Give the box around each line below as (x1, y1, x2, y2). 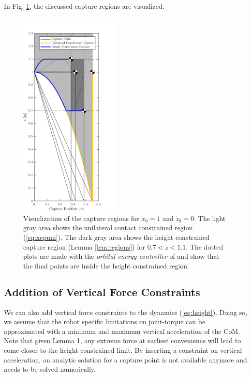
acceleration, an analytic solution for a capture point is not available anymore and (4, 354, 247, 364)
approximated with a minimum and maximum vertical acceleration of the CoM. (4, 326, 240, 336)
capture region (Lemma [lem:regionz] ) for (23, 241, 145, 251)
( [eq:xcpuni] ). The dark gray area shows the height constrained (23, 232, 210, 242)
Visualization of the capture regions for (23, 213, 139, 223)
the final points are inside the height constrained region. (23, 260, 189, 270)
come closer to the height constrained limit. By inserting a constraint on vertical (4, 345, 242, 355)
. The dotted (186, 241, 223, 251)
